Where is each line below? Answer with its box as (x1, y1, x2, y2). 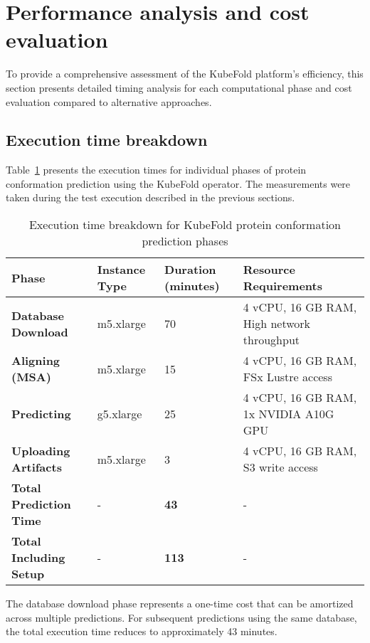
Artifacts (11, 459, 62, 476)
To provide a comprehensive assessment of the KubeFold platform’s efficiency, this (6, 66, 364, 81)
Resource (243, 261, 295, 278)
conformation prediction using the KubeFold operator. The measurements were (6, 176, 351, 191)
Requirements (243, 277, 322, 294)
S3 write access (243, 459, 318, 476)
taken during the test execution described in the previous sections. (6, 190, 295, 205)
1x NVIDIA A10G (243, 405, 334, 423)
